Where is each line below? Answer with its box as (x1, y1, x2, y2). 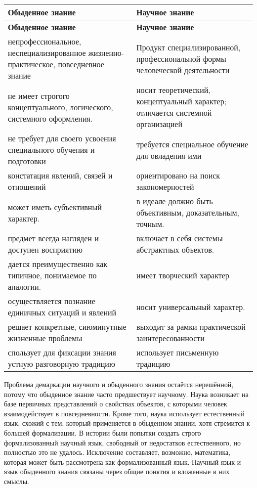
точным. (136, 218, 165, 229)
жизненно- (88, 47, 124, 58)
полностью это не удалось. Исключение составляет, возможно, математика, (4, 447, 231, 457)
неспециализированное (8, 47, 86, 58)
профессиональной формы (136, 52, 226, 64)
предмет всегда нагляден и (8, 232, 99, 244)
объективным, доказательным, (136, 207, 240, 218)
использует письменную (136, 347, 219, 358)
